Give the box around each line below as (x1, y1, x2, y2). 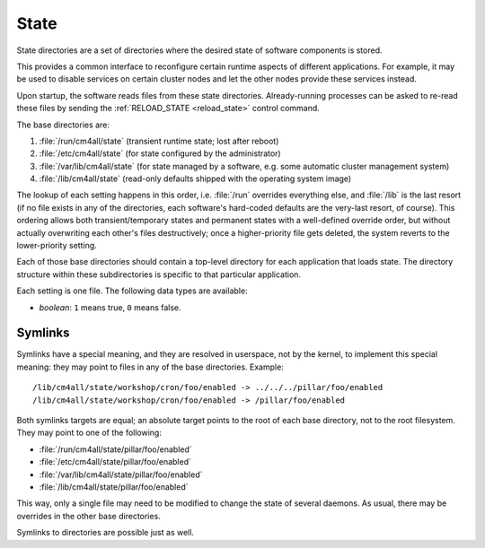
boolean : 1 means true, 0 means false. (39, 301, 181, 313)
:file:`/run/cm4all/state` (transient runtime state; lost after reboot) (39, 135, 279, 146)
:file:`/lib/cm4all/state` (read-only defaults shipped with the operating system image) (39, 173, 352, 184)
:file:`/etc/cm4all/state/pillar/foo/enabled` (39, 457, 192, 467)
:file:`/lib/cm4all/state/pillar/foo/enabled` (39, 482, 189, 492)
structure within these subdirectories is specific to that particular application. (16, 269, 301, 280)
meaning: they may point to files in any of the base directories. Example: (16, 361, 285, 372)
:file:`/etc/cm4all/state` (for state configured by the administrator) (39, 148, 282, 159)
